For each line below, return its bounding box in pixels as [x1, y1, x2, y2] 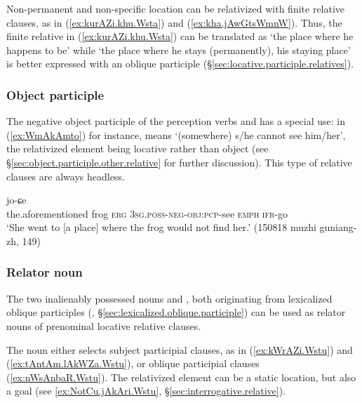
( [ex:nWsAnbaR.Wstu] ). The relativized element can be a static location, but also [6, 369, 356, 384]
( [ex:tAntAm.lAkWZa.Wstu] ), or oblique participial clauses [6, 356, 260, 371]
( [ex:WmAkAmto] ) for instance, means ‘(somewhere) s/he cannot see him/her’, [6, 127, 346, 142]
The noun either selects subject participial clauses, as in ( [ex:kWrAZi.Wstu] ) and [6, 342, 353, 357]
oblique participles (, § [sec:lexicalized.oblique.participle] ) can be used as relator [6, 305, 346, 319]
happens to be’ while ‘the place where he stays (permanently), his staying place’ [6, 42, 351, 57]
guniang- [319, 220, 357, 234]
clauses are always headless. [6, 169, 125, 183]
